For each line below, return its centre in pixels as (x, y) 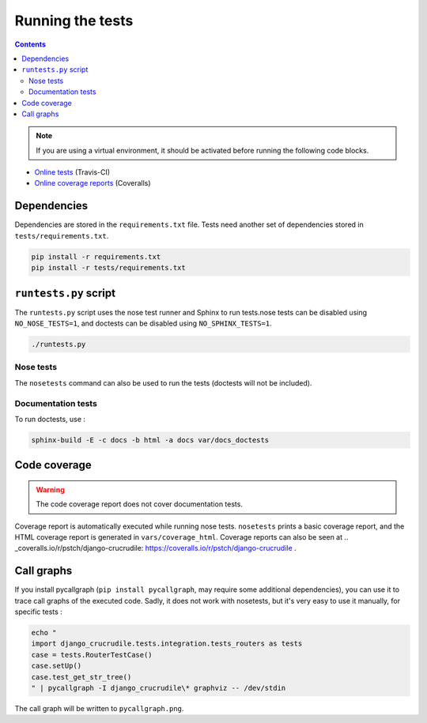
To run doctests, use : (50, 419)
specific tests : (38, 612)
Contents (30, 44)
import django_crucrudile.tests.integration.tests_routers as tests (167, 644)
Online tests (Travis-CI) (72, 172)
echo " (44, 633)
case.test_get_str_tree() (81, 677)
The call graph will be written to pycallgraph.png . (99, 709)
